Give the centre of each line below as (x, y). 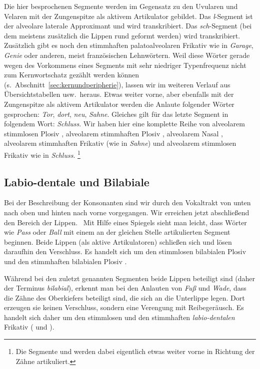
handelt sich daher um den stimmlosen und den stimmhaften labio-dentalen (119, 317)
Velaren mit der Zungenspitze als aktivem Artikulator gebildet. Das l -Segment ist (128, 16)
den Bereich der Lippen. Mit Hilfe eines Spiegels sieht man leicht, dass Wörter (125, 222)
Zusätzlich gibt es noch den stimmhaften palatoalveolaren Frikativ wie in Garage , (129, 45)
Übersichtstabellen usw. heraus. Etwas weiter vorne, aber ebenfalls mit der (119, 94)
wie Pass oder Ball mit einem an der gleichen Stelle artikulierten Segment (117, 232)
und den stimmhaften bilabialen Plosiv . (65, 261)
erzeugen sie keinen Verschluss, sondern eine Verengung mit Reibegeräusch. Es (124, 307)
